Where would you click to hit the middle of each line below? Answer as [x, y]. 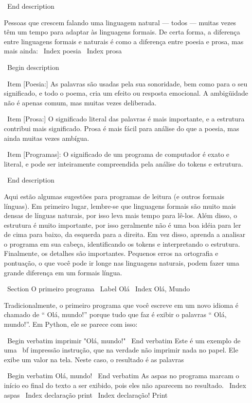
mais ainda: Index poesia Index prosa [63, 51]
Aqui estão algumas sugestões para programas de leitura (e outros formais [114, 196]
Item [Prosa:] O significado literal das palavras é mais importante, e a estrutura [126, 119]
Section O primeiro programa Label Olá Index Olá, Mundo [99, 289]
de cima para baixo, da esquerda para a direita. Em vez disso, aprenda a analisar [125, 234]
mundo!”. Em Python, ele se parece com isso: [71, 324]
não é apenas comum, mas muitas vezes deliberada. [80, 102]
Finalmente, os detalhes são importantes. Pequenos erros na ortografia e [111, 253]
